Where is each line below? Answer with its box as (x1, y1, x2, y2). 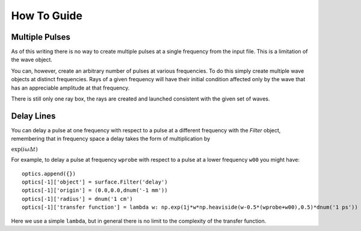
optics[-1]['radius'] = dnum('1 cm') (22, 196, 134, 202)
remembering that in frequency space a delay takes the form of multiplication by (11, 135, 211, 143)
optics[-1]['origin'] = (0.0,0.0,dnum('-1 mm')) (22, 187, 168, 194)
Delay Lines (11, 111, 56, 121)
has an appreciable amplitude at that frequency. (11, 84, 130, 91)
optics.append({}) (22, 170, 76, 177)
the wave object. (11, 56, 52, 63)
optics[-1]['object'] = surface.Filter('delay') (22, 179, 168, 186)
